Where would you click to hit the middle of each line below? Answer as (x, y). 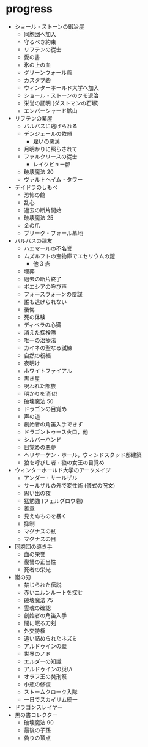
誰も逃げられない (45, 302)
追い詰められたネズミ (50, 638)
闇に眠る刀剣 (40, 623)
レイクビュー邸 (52, 164)
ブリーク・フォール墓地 (53, 233)
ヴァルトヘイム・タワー (53, 179)
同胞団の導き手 (33, 546)
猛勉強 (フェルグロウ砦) (53, 500)
